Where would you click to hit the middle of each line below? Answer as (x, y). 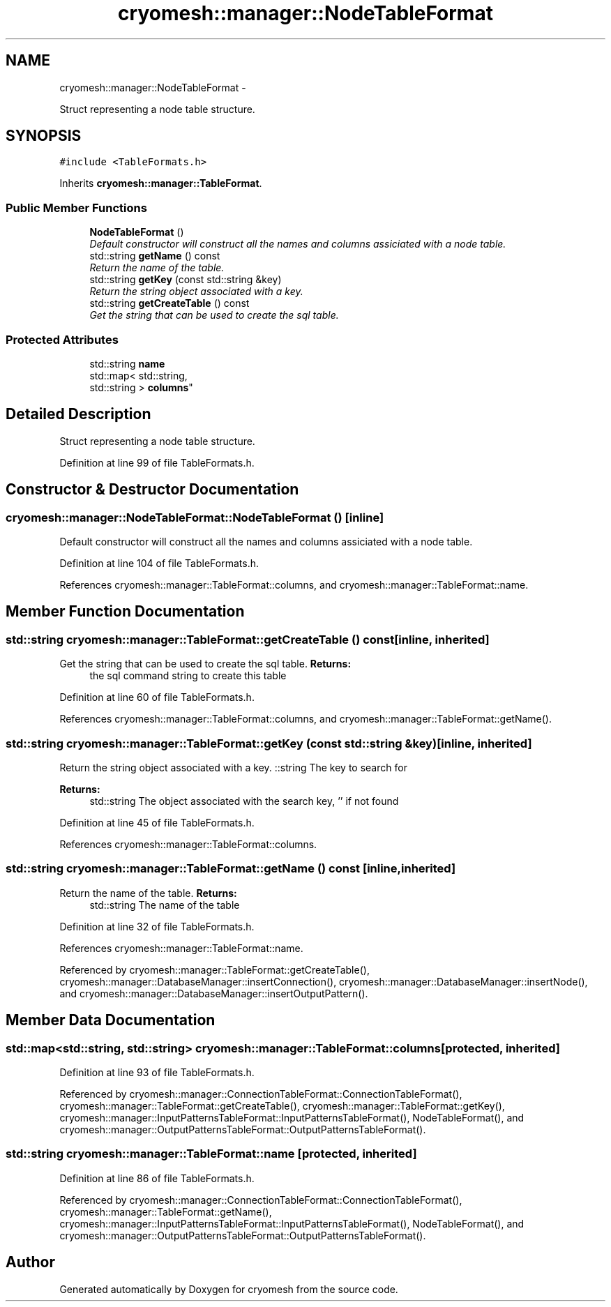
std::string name (127, 363)
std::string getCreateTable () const (169, 303)
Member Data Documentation (111, 1020)
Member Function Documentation (125, 612)
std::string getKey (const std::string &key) (186, 280)
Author (30, 1262)
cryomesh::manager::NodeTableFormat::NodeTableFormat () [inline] (195, 517)
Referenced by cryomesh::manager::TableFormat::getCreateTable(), (214, 969)
